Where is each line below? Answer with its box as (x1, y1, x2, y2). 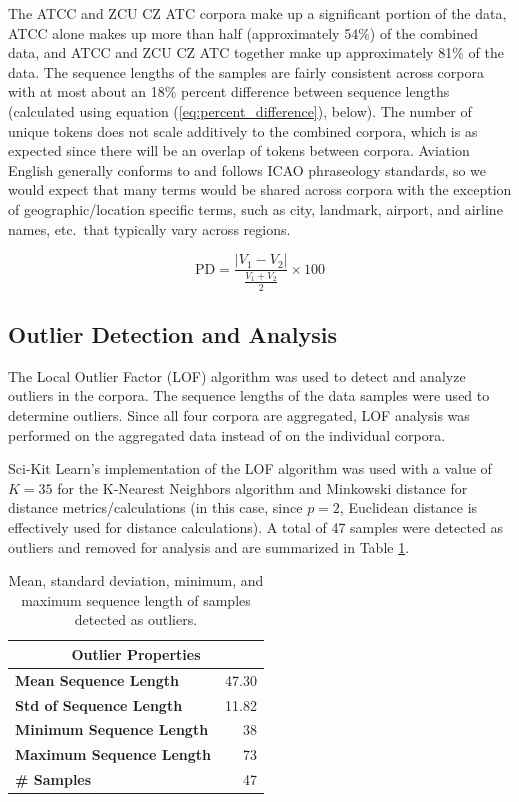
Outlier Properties (71, 643, 201, 664)
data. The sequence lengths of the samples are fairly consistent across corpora (8, 61, 484, 82)
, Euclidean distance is (339, 497, 478, 518)
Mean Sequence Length (15, 669, 180, 690)
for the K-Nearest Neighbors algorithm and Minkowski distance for (57, 477, 468, 498)
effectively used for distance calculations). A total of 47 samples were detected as (8, 516, 504, 537)
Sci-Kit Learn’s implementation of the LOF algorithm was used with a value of (8, 458, 492, 479)
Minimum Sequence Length (15, 719, 209, 740)
